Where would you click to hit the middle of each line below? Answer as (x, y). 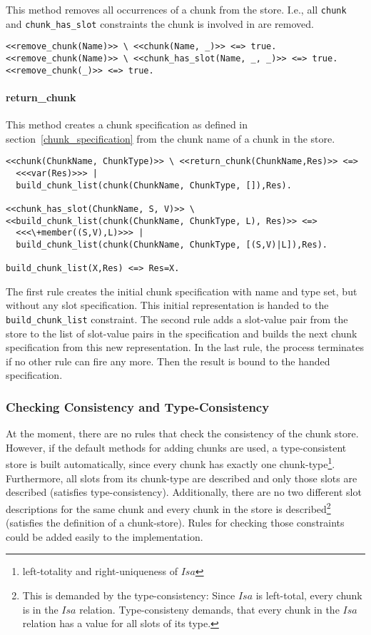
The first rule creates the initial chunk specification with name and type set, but (182, 291)
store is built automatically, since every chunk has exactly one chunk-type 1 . (171, 463)
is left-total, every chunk (309, 595)
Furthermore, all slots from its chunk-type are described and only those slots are (182, 478)
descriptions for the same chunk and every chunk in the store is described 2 (168, 507)
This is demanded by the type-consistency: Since (129, 595)
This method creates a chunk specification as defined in (127, 125)
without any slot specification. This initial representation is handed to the (167, 305)
